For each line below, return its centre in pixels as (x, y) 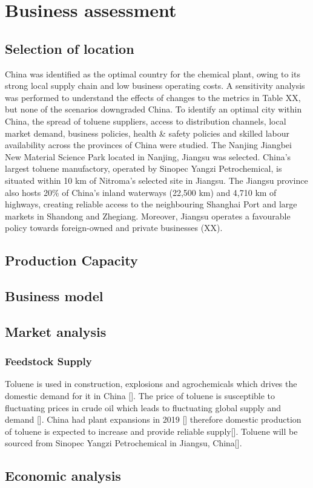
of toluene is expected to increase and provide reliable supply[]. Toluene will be (151, 431)
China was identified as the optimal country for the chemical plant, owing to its (153, 73)
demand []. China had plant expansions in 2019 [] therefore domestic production (153, 419)
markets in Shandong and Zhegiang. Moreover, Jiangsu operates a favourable (148, 216)
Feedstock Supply (48, 361)
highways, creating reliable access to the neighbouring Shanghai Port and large (151, 204)
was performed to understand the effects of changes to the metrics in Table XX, (153, 97)
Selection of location (70, 48)
